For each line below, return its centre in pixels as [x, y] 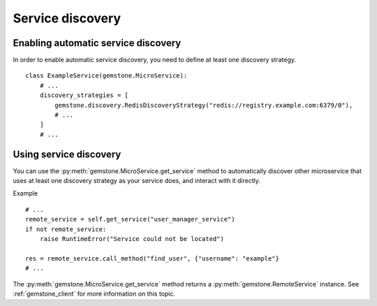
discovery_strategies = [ [84, 95]
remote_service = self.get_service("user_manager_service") [130, 219]
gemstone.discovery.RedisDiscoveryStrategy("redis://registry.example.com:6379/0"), [204, 105]
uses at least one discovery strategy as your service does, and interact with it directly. [137, 181]
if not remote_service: [66, 229]
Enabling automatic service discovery [97, 43]
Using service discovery [67, 154]
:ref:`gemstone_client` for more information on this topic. [94, 294]
